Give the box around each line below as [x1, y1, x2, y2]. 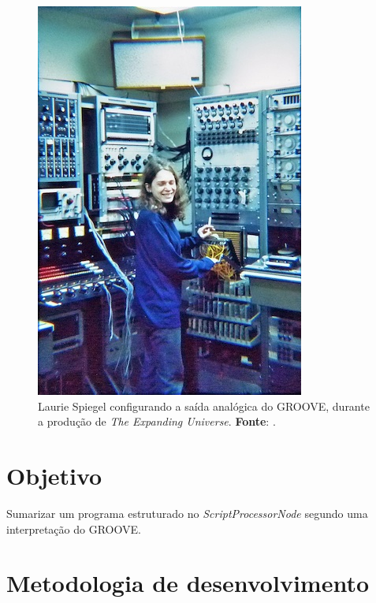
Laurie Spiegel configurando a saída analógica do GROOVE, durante [38, 397, 370, 414]
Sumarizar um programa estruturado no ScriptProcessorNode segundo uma [6, 504, 368, 521]
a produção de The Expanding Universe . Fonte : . [38, 413, 276, 430]
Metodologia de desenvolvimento [6, 567, 370, 599]
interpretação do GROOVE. [6, 520, 141, 537]
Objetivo [6, 459, 102, 491]
